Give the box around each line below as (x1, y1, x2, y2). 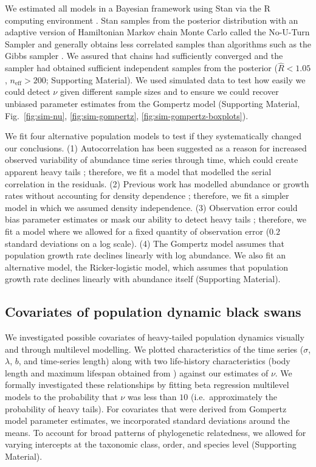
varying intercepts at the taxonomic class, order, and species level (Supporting (5, 438, 297, 451)
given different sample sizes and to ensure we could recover (60, 85, 279, 98)
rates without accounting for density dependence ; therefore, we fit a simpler (5, 189, 289, 202)
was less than (127, 390, 177, 403)
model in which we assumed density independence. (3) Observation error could (5, 201, 298, 213)
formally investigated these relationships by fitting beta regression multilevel (5, 378, 289, 391)
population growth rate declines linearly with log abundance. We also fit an (5, 249, 286, 261)
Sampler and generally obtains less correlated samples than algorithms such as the (5, 37, 312, 50)
